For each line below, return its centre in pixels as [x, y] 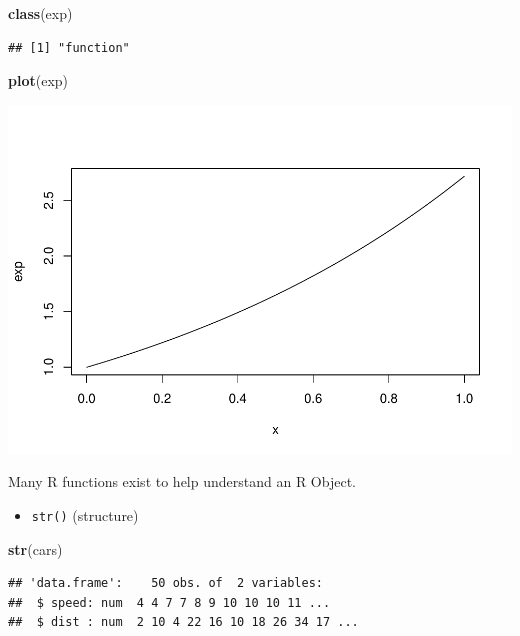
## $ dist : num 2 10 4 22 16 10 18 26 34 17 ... [183, 622]
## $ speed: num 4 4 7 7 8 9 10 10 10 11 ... [169, 602]
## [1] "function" [69, 47]
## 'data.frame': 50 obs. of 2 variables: [165, 583]
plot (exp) [38, 80]
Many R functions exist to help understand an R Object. [182, 481]
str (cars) [35, 548]
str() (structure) [85, 514]
